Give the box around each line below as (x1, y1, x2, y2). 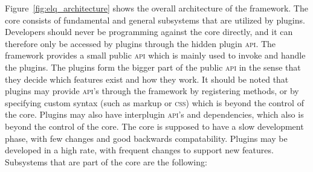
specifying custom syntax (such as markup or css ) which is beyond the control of (5, 96, 304, 109)
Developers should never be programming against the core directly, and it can (5, 25, 293, 38)
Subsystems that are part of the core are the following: (5, 155, 207, 168)
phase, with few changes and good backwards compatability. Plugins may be (5, 132, 288, 144)
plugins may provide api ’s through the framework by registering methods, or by (5, 84, 299, 97)
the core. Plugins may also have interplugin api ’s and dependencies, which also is (5, 108, 304, 121)
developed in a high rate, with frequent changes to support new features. (5, 144, 274, 156)
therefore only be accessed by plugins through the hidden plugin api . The (5, 37, 276, 49)
